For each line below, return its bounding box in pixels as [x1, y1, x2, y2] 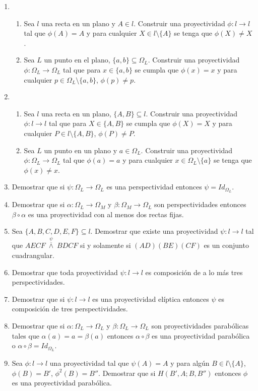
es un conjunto [204, 240, 249, 250]
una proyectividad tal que [49, 358, 129, 368]
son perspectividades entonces [154, 199, 246, 210]
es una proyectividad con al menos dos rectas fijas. [28, 209, 184, 219]
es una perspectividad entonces [106, 181, 202, 192]
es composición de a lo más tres [145, 267, 243, 277]
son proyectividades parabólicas [151, 320, 249, 331]
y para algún [170, 358, 210, 368]
